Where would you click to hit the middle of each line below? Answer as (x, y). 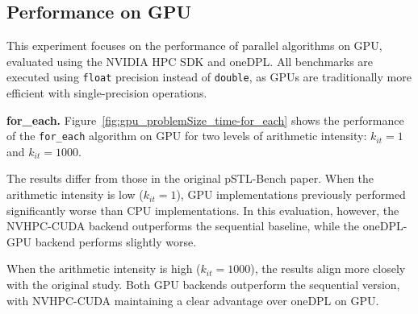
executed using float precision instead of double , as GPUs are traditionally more (209, 77)
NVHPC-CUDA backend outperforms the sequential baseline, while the (183, 226)
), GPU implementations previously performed (291, 194)
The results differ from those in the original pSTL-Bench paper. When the (190, 178)
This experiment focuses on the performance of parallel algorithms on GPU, (194, 45)
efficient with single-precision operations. (107, 93)
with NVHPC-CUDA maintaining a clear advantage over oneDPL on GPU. (193, 300)
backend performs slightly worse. (116, 241)
